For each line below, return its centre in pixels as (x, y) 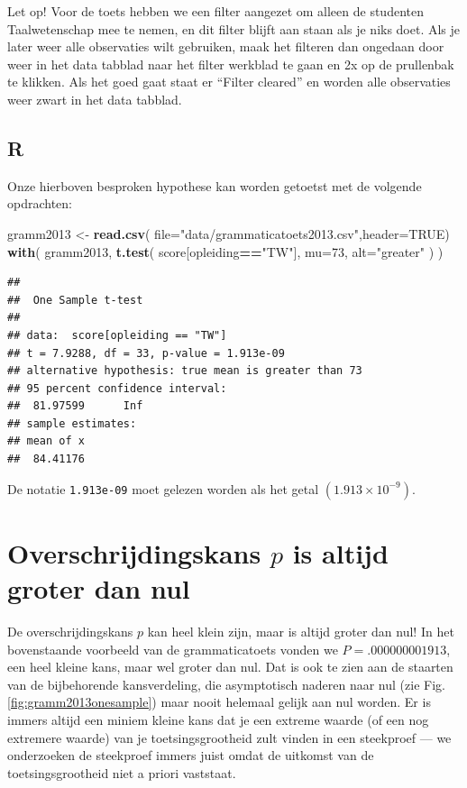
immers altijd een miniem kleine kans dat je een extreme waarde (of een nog (218, 719)
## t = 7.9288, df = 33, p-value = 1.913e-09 (146, 353)
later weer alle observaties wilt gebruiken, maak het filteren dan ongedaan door (226, 46)
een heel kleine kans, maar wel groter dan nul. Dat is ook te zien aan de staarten (230, 667)
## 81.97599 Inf (75, 406)
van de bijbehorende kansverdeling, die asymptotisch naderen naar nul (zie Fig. (226, 684)
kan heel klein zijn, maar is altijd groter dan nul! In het (301, 631)
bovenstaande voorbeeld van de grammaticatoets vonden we (173, 649)
